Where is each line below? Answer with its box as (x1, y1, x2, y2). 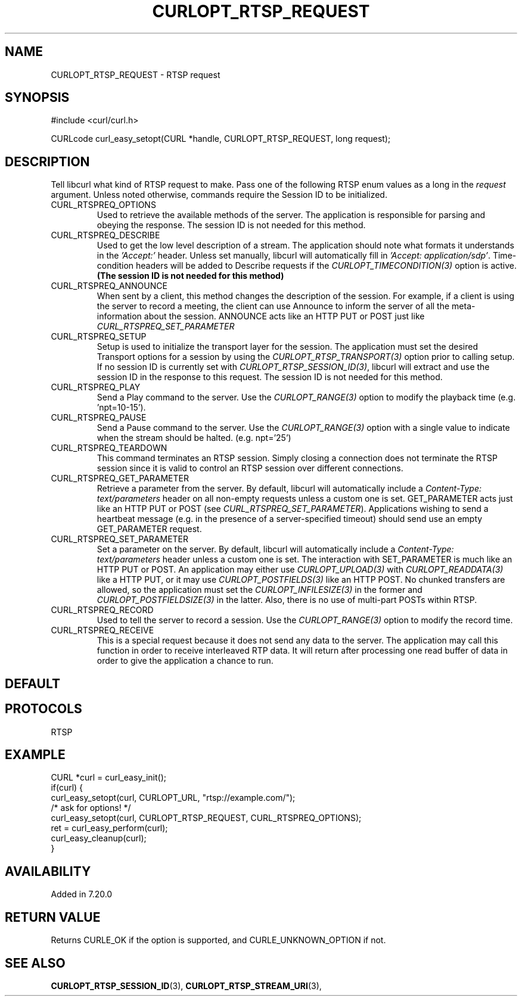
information (97, 311, 142, 322)
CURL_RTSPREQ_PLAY (51, 382, 141, 393)
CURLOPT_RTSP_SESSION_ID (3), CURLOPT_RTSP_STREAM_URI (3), (51, 980, 322, 991)
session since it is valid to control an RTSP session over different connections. (97, 463, 403, 474)
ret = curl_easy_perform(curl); (51, 823, 168, 834)
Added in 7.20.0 (51, 889, 113, 900)
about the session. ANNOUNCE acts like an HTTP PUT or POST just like (144, 311, 425, 322)
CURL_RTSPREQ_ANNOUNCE (51, 281, 167, 291)
